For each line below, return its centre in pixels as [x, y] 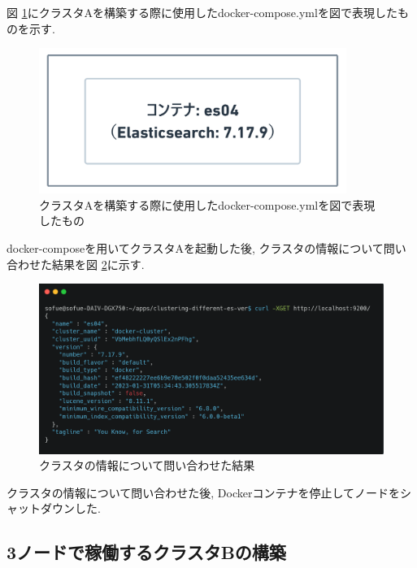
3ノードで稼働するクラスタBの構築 [146, 552]
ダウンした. [70, 508]
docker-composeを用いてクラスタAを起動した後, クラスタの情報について [195, 247]
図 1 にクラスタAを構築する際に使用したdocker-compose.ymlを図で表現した [202, 12]
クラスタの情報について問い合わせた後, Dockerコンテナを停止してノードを [204, 492]
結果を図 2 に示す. [98, 264]
